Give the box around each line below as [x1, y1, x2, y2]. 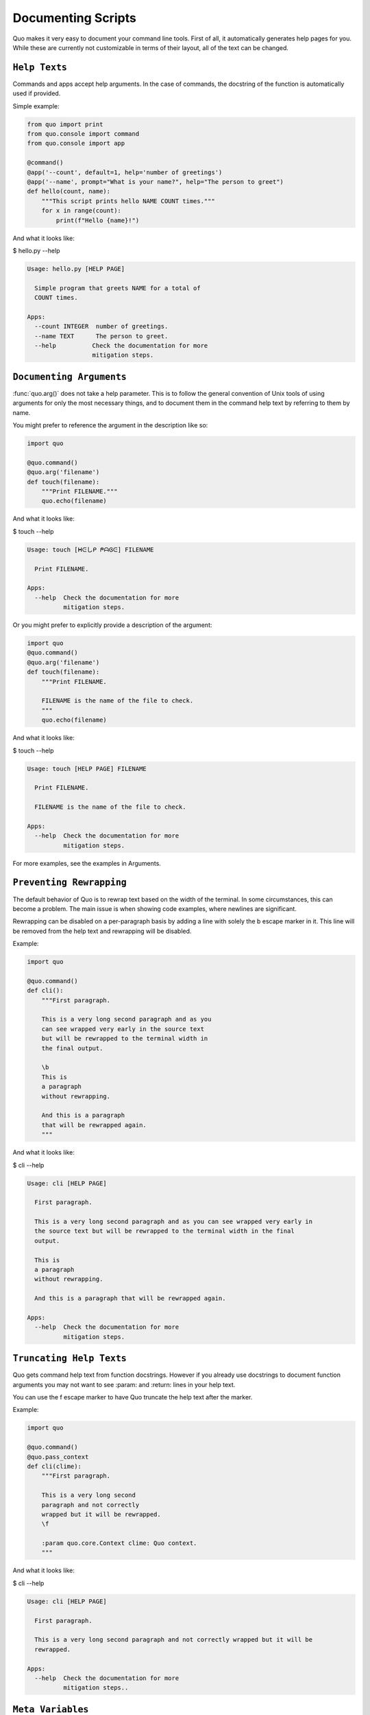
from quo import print [27, 120, 103, 128]
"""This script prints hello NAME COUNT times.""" [41, 197, 215, 205]
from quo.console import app [27, 139, 125, 147]
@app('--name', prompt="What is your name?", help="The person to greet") [27, 178, 284, 185]
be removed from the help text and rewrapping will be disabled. [12, 927, 192, 935]
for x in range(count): [41, 206, 121, 215]
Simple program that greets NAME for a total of [34, 284, 201, 292]
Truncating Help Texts [12, 1353, 127, 1364]
